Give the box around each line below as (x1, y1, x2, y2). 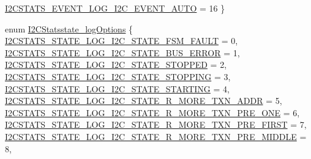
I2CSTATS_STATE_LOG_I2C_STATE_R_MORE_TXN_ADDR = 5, (5, 94, 282, 107)
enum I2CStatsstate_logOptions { (5, 22, 133, 35)
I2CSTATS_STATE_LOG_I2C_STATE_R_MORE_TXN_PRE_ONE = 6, (5, 106, 300, 119)
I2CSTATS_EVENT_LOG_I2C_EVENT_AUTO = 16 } (5, 2, 225, 14)
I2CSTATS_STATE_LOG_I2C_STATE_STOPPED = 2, (5, 58, 227, 71)
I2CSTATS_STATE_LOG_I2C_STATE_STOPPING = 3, (5, 70, 231, 83)
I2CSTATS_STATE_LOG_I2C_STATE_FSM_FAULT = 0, (5, 34, 238, 47)
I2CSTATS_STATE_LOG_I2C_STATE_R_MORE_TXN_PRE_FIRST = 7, (5, 118, 307, 131)
